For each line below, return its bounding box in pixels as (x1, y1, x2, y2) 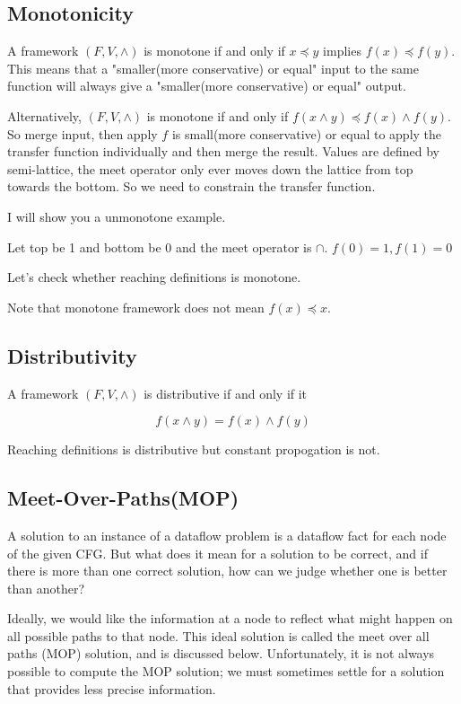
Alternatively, (7, 106, 82, 125)
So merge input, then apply (7, 124, 158, 143)
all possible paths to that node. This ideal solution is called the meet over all (7, 626, 430, 645)
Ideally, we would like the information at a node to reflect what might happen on (7, 609, 453, 628)
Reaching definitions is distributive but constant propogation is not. (7, 440, 380, 459)
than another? (7, 578, 85, 597)
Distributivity (7, 341, 137, 369)
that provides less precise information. (7, 679, 216, 698)
